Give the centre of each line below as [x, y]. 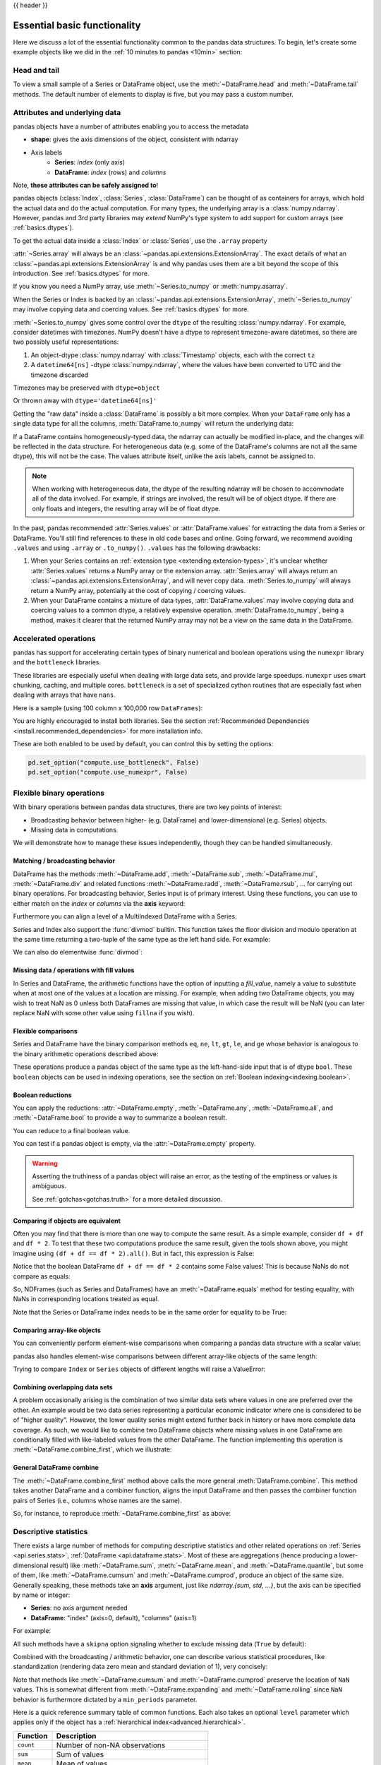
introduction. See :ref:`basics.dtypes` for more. [81, 274]
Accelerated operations [54, 638]
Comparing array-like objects [57, 1330]
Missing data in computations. [74, 830]
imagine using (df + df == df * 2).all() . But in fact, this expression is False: [134, 1253]
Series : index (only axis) [90, 162]
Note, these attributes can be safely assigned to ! [86, 185]
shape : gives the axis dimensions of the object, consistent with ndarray [134, 139]
